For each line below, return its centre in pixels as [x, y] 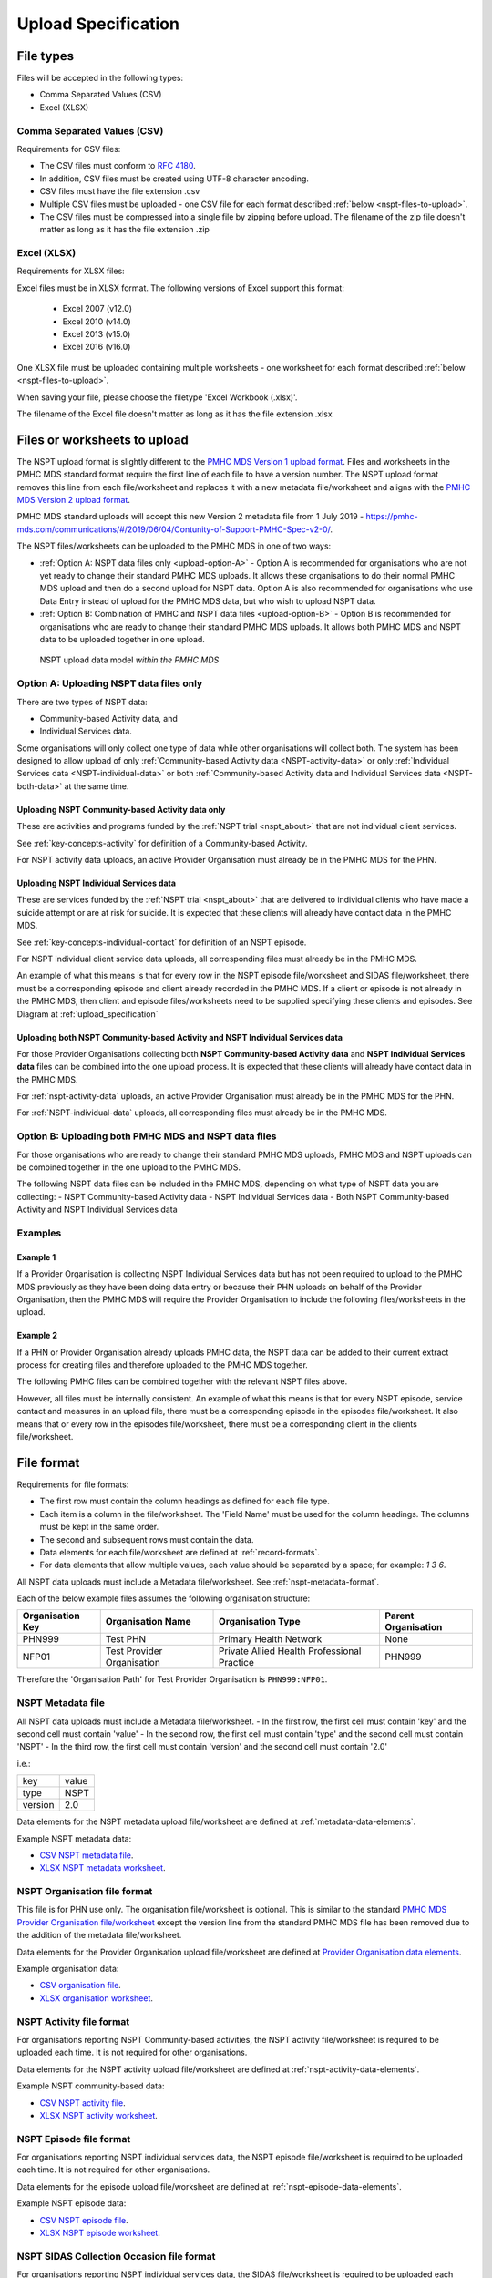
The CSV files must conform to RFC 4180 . [118, 166]
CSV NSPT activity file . [83, 2103]
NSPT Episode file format [74, 2139]
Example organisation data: [68, 1969]
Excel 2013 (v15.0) [97, 334]
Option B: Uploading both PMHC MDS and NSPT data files [147, 1136]
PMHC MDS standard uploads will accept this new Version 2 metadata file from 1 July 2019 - [190, 517]
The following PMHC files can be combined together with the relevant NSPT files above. [182, 1381]
